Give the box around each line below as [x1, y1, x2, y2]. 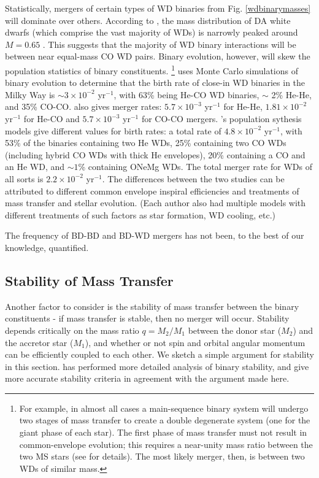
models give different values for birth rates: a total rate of [5, 124, 221, 137]
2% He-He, [271, 88, 312, 101]
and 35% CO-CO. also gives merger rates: [5, 100, 162, 113]
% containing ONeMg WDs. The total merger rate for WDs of [78, 160, 312, 173]
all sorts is [5, 172, 44, 185]
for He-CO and [23, 112, 80, 125]
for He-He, [223, 100, 263, 113]
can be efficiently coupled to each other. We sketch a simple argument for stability [5, 348, 314, 361]
